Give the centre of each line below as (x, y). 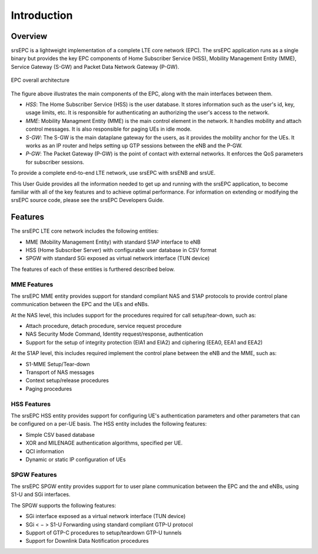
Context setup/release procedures (67, 380)
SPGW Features (34, 475)
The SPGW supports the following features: (64, 505)
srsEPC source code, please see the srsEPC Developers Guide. (87, 200)
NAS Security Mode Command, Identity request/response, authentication (114, 334)
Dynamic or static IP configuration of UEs (76, 459)
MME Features (32, 284)
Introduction (42, 15)
